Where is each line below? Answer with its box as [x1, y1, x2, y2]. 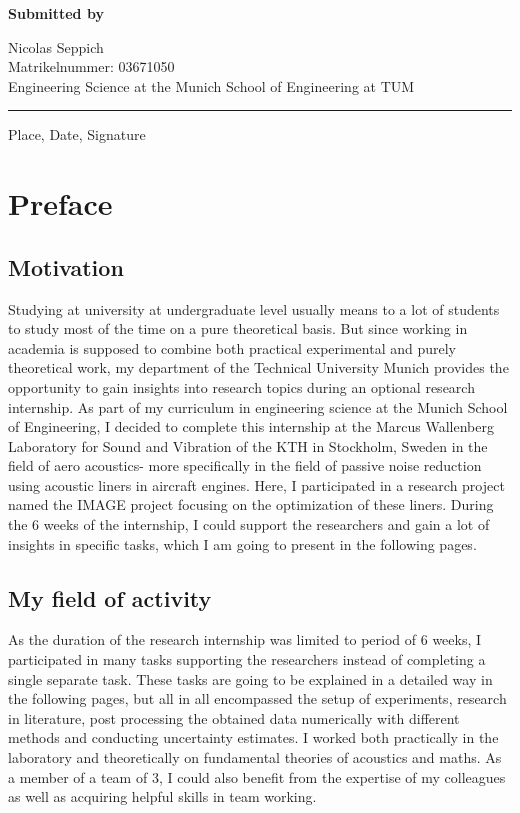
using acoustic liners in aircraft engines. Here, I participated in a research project [8, 474, 505, 495]
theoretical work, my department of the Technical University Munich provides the [8, 357, 509, 378]
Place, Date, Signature [8, 124, 146, 145]
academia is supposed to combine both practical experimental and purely [8, 337, 456, 358]
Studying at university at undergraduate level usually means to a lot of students [8, 298, 500, 319]
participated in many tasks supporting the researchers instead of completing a [8, 649, 486, 670]
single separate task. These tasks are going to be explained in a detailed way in [8, 668, 493, 689]
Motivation [8, 251, 124, 282]
